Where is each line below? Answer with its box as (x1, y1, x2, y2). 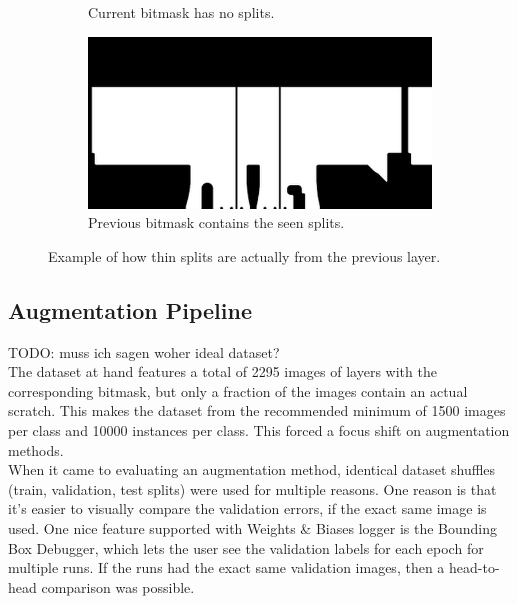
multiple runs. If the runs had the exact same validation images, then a (8, 557, 445, 578)
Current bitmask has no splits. (88, 2, 275, 22)
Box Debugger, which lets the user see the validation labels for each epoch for (8, 537, 484, 558)
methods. (8, 439, 64, 460)
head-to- (448, 557, 500, 578)
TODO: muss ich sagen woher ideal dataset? (8, 341, 280, 362)
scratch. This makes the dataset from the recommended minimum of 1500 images (8, 400, 506, 421)
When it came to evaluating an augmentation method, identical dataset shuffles (8, 459, 496, 480)
